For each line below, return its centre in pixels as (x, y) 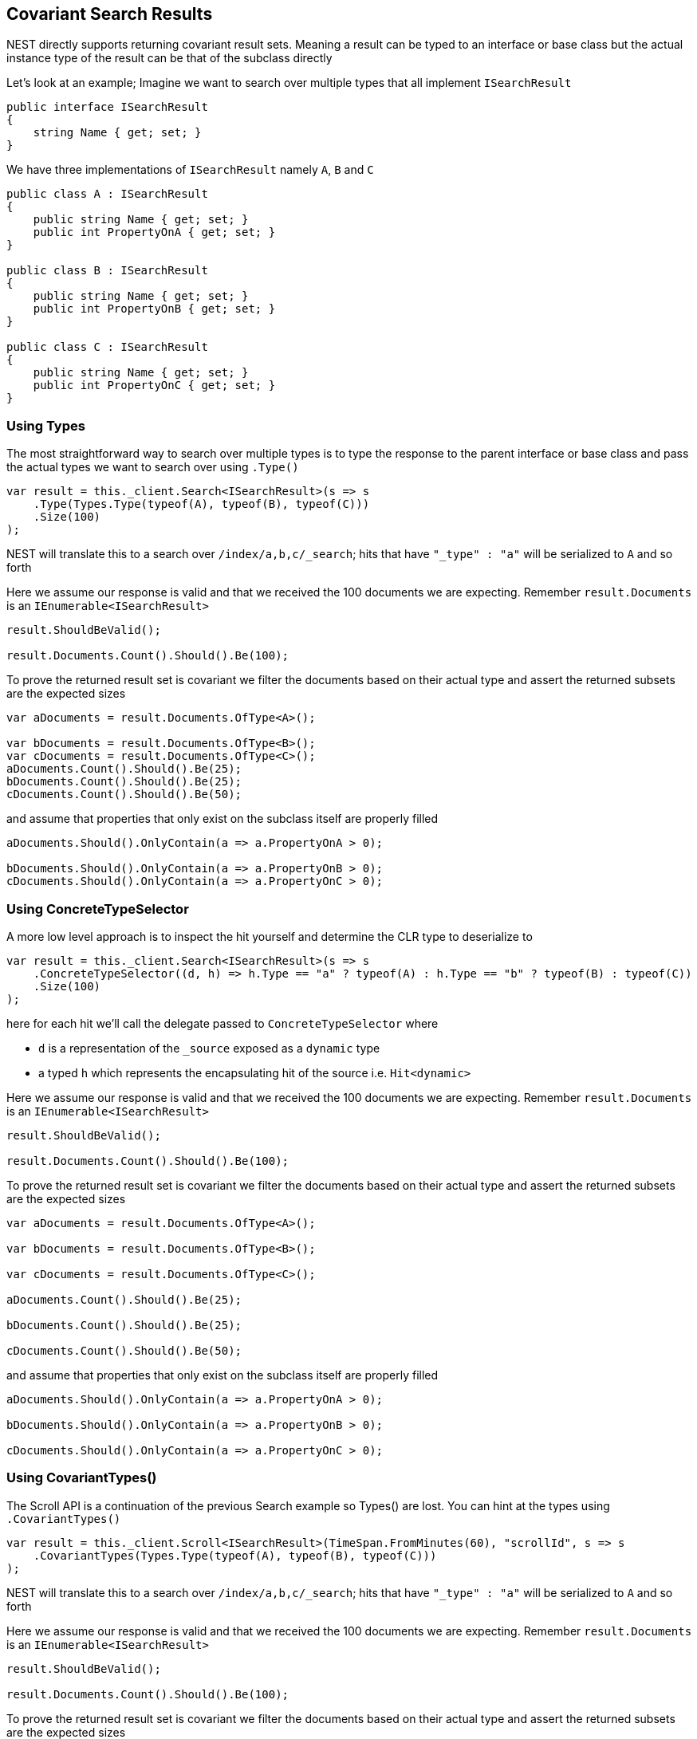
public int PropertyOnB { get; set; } (154, 309)
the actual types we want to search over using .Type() (153, 467)
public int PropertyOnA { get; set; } (154, 232)
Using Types (46, 425)
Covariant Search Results (110, 14)
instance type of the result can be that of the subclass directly (169, 58)
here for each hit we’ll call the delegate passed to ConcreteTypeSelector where (222, 1023)
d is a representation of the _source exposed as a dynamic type (209, 1048)
